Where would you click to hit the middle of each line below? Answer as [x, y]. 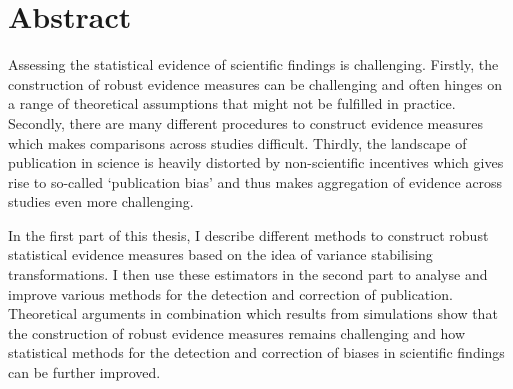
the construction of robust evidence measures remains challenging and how [237, 332]
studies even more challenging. [101, 201]
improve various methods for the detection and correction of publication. [230, 293]
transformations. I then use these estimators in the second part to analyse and [248, 274]
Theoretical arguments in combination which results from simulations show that [253, 313]
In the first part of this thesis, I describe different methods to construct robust [248, 234]
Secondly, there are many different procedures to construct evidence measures [245, 122]
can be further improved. [84, 372]
